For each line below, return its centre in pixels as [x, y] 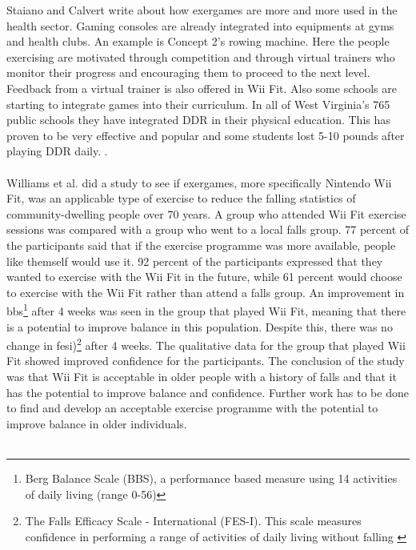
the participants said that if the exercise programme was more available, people [201, 245]
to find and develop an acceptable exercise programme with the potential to [192, 408]
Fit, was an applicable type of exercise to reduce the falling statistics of [181, 198]
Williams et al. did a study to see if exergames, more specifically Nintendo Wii [199, 182]
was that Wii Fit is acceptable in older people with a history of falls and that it [202, 376]
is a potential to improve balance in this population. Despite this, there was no [200, 326]
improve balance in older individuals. [97, 423]
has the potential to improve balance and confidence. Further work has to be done [208, 392]
